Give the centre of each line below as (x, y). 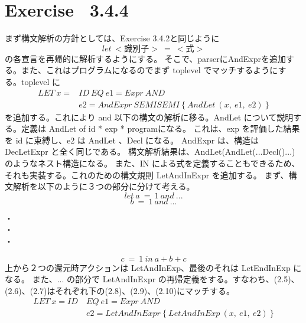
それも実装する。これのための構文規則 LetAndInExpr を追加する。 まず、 (147, 174)
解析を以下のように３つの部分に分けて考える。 (104, 186)
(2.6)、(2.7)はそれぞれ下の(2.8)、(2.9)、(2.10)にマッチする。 (120, 290)
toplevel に (41, 81)
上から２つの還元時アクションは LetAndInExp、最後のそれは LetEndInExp (148, 267)
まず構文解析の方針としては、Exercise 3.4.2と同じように (112, 38)
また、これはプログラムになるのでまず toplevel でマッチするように (149, 70)
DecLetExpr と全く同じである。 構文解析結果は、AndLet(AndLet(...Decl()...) (150, 151)
